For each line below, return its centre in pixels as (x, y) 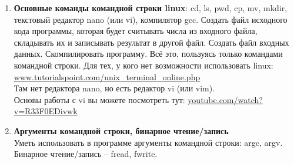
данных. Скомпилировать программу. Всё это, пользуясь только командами (148, 54)
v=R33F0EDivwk (46, 111)
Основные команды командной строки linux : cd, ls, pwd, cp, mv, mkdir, (151, 8)
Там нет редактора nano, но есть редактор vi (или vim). (114, 88)
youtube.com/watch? (225, 99)
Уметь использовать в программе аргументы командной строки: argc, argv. (148, 142)
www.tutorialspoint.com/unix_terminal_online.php (107, 76)
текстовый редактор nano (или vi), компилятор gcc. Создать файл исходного (151, 19)
